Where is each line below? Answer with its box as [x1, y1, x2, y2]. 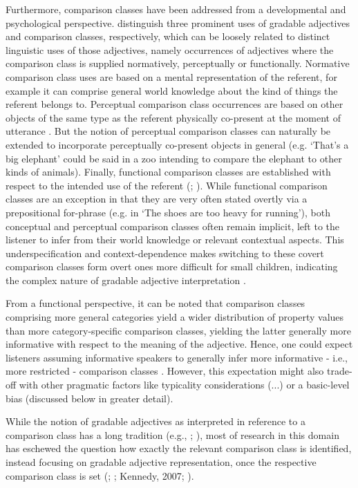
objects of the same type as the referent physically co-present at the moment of [6, 110, 341, 124]
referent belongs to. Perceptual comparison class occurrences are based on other [6, 97, 343, 111]
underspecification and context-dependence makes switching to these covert [6, 245, 324, 260]
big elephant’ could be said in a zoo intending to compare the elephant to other [6, 151, 342, 165]
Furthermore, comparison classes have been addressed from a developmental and [6, 2, 346, 16]
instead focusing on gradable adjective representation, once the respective [6, 455, 317, 469]
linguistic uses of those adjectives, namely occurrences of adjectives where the [6, 42, 334, 57]
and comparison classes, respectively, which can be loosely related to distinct [6, 29, 330, 44]
